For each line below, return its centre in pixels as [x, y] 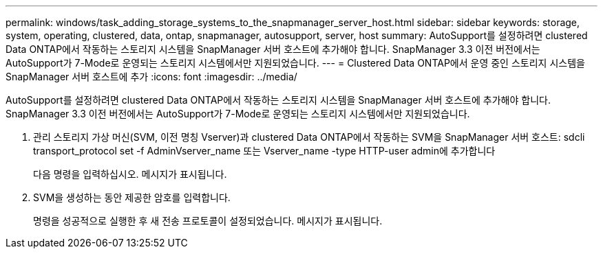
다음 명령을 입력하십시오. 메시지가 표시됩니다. [130, 174]
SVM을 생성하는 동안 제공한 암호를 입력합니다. [132, 197]
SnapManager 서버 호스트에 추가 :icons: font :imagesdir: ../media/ [151, 77]
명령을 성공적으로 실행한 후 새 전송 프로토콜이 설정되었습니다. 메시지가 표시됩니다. [208, 221]
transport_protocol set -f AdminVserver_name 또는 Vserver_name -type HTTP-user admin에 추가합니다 [264, 151]
